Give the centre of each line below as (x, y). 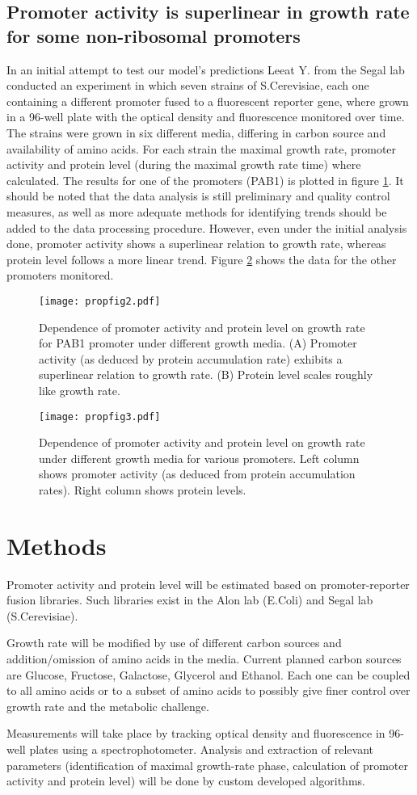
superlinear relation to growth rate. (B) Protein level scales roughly (206, 374)
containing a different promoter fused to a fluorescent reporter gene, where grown (208, 101)
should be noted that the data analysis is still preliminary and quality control (198, 196)
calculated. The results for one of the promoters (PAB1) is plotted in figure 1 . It (205, 180)
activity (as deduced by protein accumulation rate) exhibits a (191, 358)
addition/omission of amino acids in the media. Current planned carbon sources (204, 659)
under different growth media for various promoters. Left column (199, 458)
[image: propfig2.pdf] (100, 301)
